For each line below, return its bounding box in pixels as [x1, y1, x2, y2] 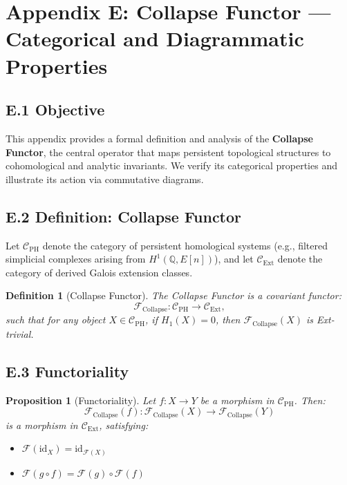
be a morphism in [200, 392, 274, 407]
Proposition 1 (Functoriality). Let [6, 392, 156, 407]
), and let [214, 251, 254, 266]
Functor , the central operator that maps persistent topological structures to [6, 144, 331, 159]
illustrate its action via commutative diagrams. [6, 171, 204, 186]
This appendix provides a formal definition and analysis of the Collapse [6, 131, 313, 145]
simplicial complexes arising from [6, 251, 146, 266]
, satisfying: [99, 417, 149, 432]
